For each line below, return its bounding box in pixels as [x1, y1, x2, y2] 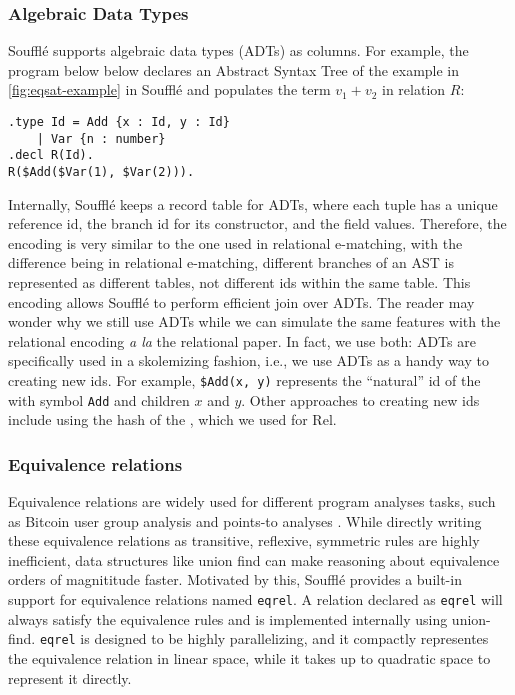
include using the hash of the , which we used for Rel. [8, 409, 337, 430]
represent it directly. [8, 667, 132, 688]
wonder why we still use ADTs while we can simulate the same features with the [8, 311, 501, 332]
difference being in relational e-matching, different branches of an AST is [8, 252, 454, 273]
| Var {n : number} [36, 131, 166, 146]
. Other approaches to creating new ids [241, 389, 480, 410]
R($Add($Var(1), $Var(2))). [8, 164, 195, 179]
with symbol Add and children [8, 389, 190, 410]
